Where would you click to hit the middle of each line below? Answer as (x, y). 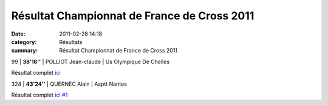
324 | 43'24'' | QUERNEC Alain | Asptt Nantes (69, 84)
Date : (18, 34)
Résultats (71, 42)
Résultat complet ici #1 (39, 95)
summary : (25, 51)
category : (24, 42)
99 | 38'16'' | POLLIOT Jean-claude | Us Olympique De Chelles (91, 62)
